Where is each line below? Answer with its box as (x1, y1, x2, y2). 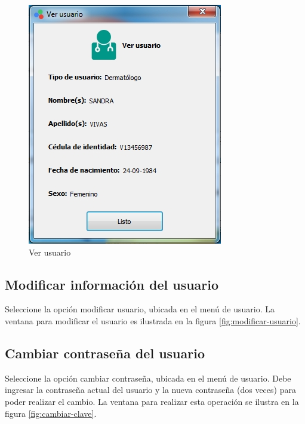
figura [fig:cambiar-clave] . (5, 407, 97, 419)
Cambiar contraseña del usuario (5, 343, 205, 362)
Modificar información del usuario (5, 275, 219, 293)
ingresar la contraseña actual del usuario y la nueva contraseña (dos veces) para (5, 383, 296, 396)
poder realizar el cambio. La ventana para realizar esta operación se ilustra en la (5, 395, 299, 407)
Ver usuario (29, 245, 71, 258)
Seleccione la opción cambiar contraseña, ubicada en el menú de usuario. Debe (5, 371, 291, 384)
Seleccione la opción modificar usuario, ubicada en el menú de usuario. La (5, 303, 275, 315)
